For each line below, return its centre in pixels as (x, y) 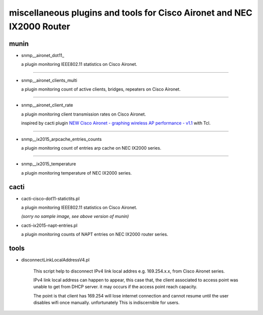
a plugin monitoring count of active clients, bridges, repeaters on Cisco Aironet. (101, 89)
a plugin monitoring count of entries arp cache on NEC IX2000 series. (91, 148)
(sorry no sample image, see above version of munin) (75, 217)
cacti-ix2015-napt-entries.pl (49, 225)
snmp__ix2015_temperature (49, 164)
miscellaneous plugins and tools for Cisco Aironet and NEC (131, 13)
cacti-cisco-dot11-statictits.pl (50, 198)
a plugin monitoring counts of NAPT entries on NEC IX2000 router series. (95, 235)
